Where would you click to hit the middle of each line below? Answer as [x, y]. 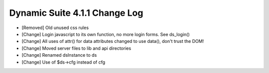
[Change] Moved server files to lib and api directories [76, 48]
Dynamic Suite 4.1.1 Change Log [76, 13]
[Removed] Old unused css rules [55, 28]
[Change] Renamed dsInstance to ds [59, 55]
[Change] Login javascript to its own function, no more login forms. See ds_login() [106, 34]
